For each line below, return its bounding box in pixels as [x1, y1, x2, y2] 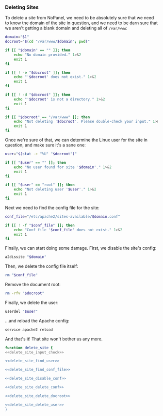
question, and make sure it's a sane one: [5, 142, 86, 148]
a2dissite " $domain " [5, 255, 47, 259]
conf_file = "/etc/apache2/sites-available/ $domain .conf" [5, 214, 120, 219]
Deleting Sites [5, 4, 39, 11]
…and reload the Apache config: [5, 318, 69, 323]
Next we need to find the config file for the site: [5, 205, 99, 210]
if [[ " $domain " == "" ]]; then [5, 48, 70, 53]
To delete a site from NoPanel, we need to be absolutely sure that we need [5, 15, 154, 21]
